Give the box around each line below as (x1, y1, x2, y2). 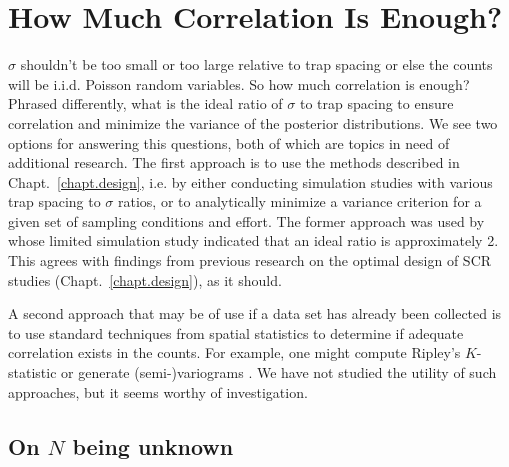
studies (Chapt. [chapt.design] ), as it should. (8, 269, 282, 290)
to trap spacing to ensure (299, 93, 454, 114)
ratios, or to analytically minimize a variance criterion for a (118, 191, 482, 212)
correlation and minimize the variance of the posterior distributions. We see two (8, 112, 498, 133)
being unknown (72, 430, 234, 461)
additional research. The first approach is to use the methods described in (8, 152, 460, 173)
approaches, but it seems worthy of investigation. (8, 381, 308, 402)
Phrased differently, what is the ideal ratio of (8, 93, 283, 114)
